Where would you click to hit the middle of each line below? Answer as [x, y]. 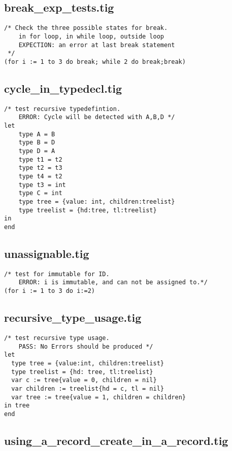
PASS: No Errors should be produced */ [86, 346]
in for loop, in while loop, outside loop [91, 36]
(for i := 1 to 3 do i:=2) [49, 291]
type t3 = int [42, 185]
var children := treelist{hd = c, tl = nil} [88, 388]
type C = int [40, 193]
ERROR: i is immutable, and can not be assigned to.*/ [113, 283]
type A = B [37, 134]
